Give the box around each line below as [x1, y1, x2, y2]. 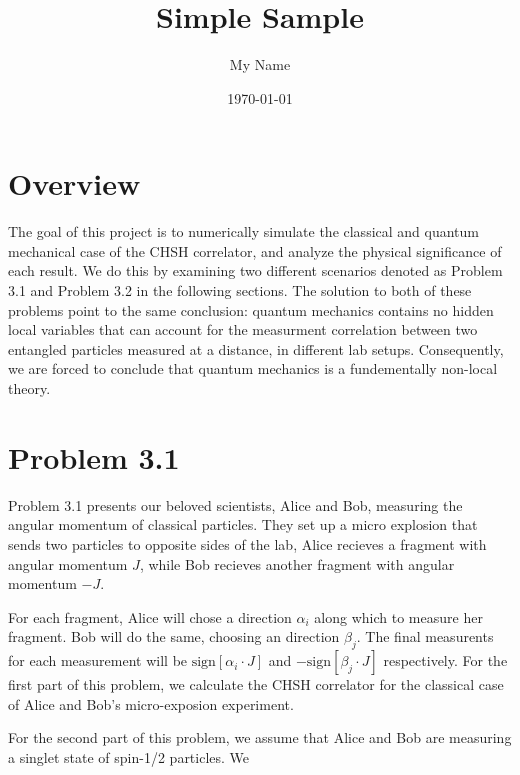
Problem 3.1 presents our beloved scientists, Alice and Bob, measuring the [8, 494, 463, 515]
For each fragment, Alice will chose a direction [8, 606, 292, 627]
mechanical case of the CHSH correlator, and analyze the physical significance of [8, 240, 502, 261]
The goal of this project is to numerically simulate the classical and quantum [8, 221, 480, 242]
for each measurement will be [8, 650, 188, 671]
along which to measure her [314, 606, 483, 627]
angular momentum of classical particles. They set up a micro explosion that [8, 514, 478, 535]
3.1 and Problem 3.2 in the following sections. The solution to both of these [8, 280, 472, 301]
